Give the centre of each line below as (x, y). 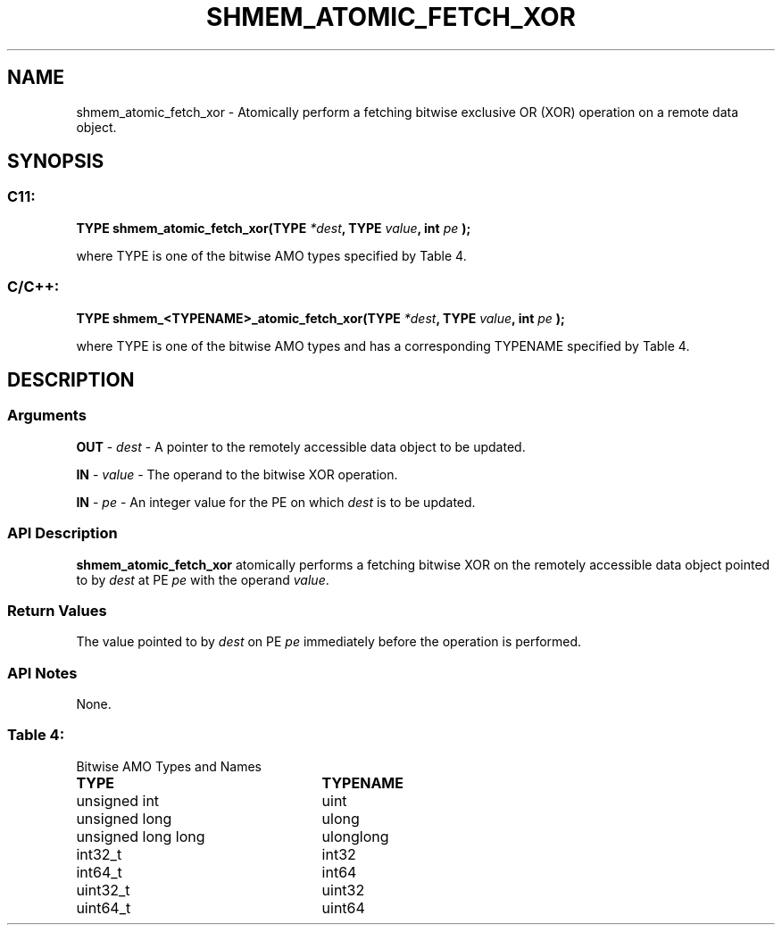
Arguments (47, 416)
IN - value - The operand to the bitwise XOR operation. (237, 474)
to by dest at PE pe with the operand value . (203, 579)
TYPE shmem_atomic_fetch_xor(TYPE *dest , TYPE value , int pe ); (274, 228)
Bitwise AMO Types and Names (169, 766)
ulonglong (355, 836)
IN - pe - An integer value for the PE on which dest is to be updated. (276, 502)
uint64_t (104, 907)
